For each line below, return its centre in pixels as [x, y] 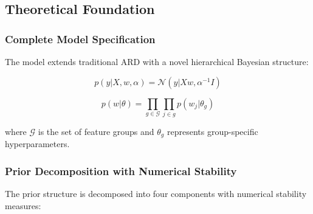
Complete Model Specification [80, 39]
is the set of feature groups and [96, 131]
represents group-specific [212, 131]
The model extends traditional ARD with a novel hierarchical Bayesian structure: [157, 61]
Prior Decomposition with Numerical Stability [121, 171]
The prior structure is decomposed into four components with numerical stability [156, 194]
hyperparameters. [37, 144]
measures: [23, 205]
